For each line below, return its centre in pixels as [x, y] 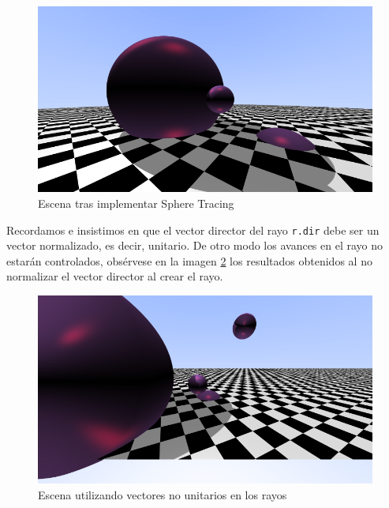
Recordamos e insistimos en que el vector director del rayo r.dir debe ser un [193, 230]
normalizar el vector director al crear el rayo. [115, 276]
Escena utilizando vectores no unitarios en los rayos [163, 494]
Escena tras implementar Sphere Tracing [136, 203]
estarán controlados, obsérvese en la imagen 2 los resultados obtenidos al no [189, 260]
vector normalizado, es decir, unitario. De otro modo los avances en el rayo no [195, 245]
